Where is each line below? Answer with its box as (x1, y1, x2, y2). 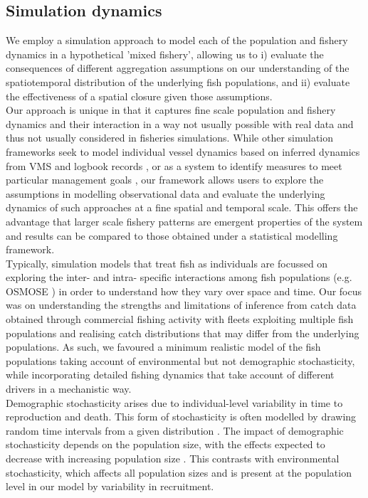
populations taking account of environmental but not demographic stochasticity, (6, 353, 355, 368)
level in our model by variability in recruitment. (6, 479, 214, 494)
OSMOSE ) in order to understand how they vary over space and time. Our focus (6, 283, 362, 298)
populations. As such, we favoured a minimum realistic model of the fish (6, 339, 321, 354)
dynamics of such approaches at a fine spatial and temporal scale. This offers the (6, 200, 358, 215)
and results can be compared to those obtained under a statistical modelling (6, 228, 338, 243)
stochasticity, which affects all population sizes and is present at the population (6, 465, 352, 480)
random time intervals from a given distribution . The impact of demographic (6, 423, 344, 438)
